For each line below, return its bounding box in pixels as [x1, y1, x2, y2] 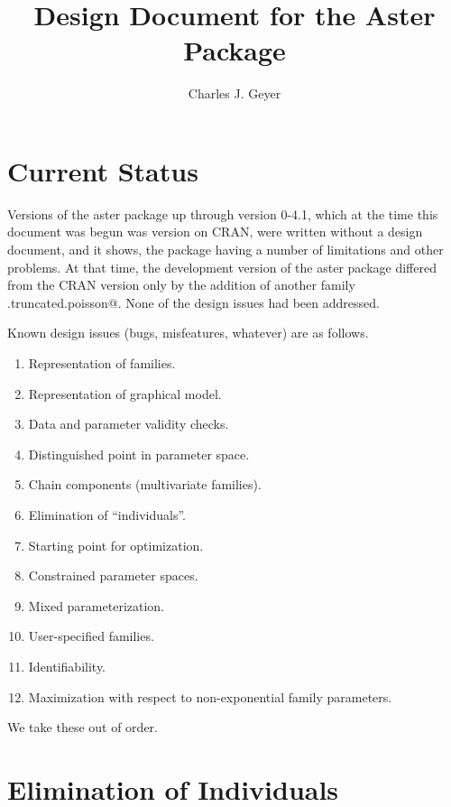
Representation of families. [28, 354, 176, 372]
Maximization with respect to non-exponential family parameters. [28, 687, 392, 706]
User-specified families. [28, 626, 154, 645]
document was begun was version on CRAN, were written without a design [7, 222, 423, 241]
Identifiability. [28, 656, 106, 675]
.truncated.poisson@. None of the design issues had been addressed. [7, 292, 380, 311]
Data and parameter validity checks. [28, 414, 229, 433]
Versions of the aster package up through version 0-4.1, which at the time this [7, 204, 438, 223]
